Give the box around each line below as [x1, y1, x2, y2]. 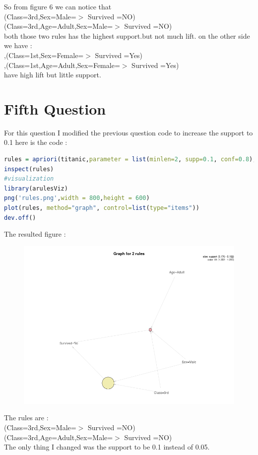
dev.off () [4, 214, 36, 221]
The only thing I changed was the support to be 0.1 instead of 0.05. [4, 442, 210, 452]
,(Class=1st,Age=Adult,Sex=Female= [4, 60, 120, 70]
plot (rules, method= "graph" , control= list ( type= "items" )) [4, 204, 199, 212]
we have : [4, 40, 32, 51]
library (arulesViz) [4, 185, 68, 192]
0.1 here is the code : [4, 137, 67, 147]
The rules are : [4, 412, 49, 423]
